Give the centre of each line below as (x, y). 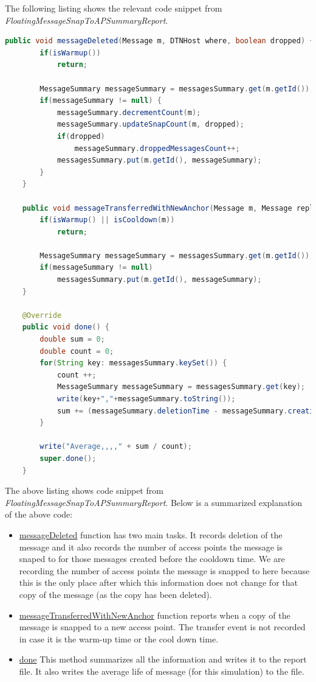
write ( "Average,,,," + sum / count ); (116, 447)
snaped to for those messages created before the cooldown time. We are (152, 559)
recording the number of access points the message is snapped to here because (164, 570)
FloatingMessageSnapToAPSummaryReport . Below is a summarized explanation (154, 502)
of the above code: (39, 514)
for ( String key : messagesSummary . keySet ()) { (133, 363)
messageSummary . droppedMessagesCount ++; (157, 148)
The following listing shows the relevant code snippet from (114, 8)
